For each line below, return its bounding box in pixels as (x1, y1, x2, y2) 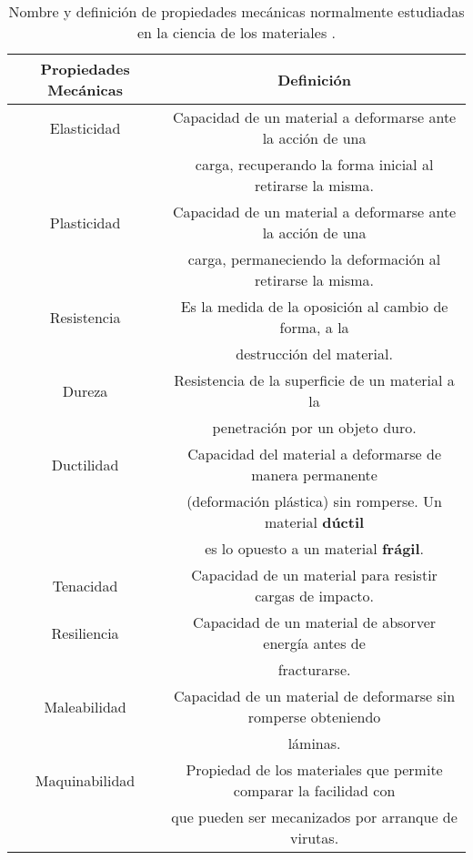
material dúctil (265, 511, 365, 532)
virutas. (290, 827, 339, 848)
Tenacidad (52, 574, 118, 596)
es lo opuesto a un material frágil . (205, 538, 425, 559)
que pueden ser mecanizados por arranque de (171, 806, 458, 827)
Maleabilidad (44, 695, 126, 717)
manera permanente (251, 464, 377, 485)
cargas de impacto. (255, 585, 374, 606)
